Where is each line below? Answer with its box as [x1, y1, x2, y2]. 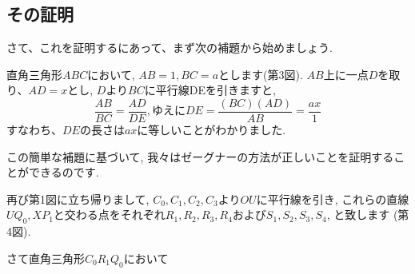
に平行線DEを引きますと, [144, 81, 276, 98]
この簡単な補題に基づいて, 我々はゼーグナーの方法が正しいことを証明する [6, 148, 394, 165]
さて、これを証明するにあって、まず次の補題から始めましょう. [6, 39, 333, 56]
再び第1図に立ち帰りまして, [6, 190, 150, 207]
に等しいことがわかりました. [137, 121, 286, 138]
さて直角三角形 [6, 249, 85, 266]
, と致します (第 [326, 206, 409, 223]
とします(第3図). [218, 66, 303, 82]
